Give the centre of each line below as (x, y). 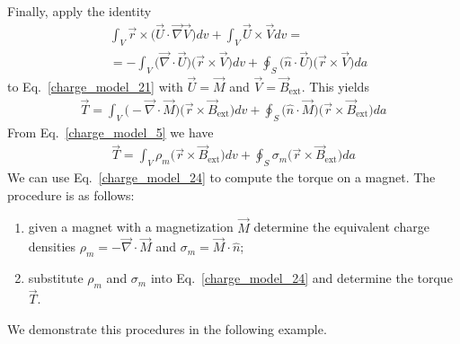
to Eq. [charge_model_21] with (95, 86)
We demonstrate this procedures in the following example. (167, 328)
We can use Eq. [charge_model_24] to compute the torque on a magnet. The (221, 177)
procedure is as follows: (71, 194)
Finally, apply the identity (80, 11)
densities (52, 247)
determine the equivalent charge (341, 227)
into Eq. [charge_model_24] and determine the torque (301, 278)
